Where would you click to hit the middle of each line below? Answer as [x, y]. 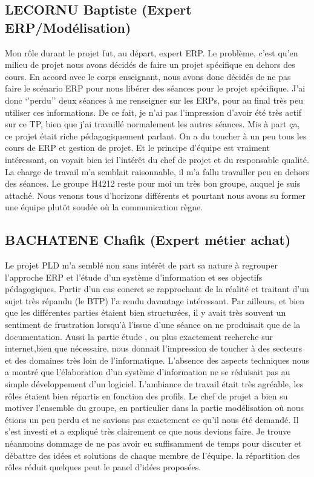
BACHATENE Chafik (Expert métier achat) [148, 240]
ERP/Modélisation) [68, 27]
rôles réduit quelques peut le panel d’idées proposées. [103, 467]
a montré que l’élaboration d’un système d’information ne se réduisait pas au [148, 372]
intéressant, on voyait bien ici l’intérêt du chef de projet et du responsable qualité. [157, 159]
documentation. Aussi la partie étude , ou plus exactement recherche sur [139, 336]
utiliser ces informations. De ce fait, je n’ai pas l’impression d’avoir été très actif [153, 112]
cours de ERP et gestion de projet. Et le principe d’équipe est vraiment [137, 148]
